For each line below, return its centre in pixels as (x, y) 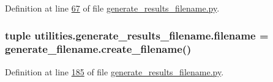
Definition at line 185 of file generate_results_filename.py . (114, 71)
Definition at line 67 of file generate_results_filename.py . (112, 8)
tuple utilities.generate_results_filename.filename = (137, 35)
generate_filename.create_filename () (98, 49)
